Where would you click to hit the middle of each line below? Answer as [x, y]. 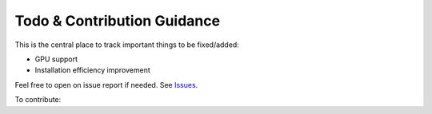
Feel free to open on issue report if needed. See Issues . [106, 85]
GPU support [56, 59]
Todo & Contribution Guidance [117, 21]
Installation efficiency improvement [93, 70]
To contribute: [38, 100]
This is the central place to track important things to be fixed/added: [127, 45]
